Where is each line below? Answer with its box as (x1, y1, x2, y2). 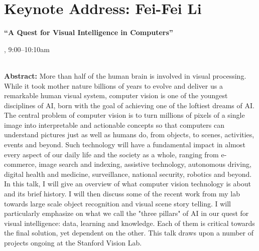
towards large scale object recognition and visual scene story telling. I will (4, 198, 231, 208)
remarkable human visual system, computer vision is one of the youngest (4, 90, 228, 101)
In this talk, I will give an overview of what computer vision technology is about (4, 178, 251, 189)
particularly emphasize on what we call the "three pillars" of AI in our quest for (4, 208, 249, 218)
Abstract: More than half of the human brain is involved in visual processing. (4, 70, 246, 81)
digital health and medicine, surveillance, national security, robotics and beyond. (4, 168, 252, 179)
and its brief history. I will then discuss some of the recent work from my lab (4, 188, 240, 199)
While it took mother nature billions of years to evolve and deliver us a (4, 80, 223, 91)
